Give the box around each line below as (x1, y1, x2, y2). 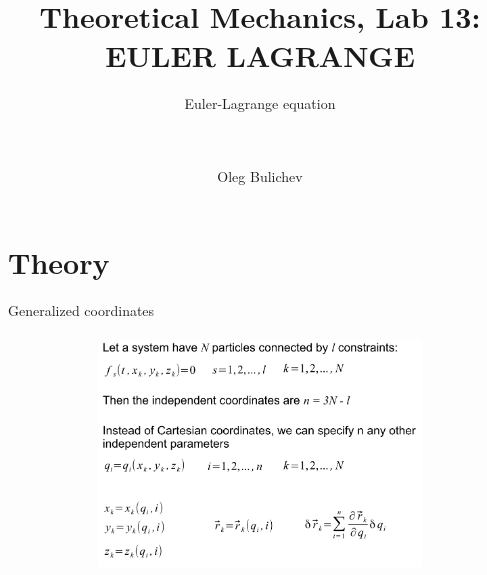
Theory (8, 241, 110, 282)
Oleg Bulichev (217, 166, 303, 187)
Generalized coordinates (8, 299, 155, 320)
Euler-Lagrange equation (184, 93, 336, 114)
